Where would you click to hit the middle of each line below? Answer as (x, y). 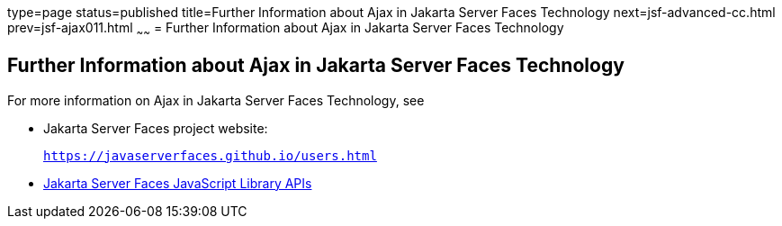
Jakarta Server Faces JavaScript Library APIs (178, 183)
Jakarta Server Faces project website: (156, 128)
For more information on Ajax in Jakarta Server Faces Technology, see (216, 100)
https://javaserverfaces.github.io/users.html (210, 155)
